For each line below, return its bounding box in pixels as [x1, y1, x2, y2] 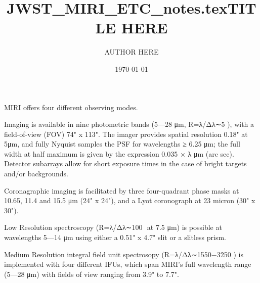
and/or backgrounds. [4, 168, 68, 179]
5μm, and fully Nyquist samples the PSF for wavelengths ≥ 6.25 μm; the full [4, 138, 240, 149]
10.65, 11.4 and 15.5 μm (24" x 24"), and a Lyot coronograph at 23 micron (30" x [4, 195, 255, 206]
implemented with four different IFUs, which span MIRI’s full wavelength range [4, 259, 251, 269]
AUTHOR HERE [104, 46, 159, 57]
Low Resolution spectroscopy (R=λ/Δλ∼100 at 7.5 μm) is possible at [4, 222, 222, 232]
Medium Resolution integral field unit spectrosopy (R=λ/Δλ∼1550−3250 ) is [4, 249, 243, 259]
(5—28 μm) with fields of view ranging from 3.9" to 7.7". [4, 268, 179, 279]
